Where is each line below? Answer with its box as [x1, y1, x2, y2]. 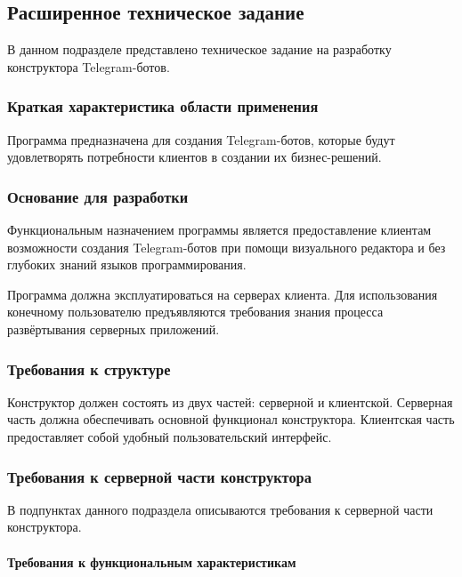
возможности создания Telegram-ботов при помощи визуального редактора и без [7, 237, 446, 256]
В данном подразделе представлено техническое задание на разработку [7, 40, 392, 59]
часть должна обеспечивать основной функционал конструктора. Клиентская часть [7, 410, 455, 429]
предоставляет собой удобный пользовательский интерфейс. [7, 427, 332, 445]
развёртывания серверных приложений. [7, 319, 220, 338]
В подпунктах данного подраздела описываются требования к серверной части [7, 500, 434, 518]
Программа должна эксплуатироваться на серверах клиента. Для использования [7, 284, 438, 303]
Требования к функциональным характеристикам [7, 552, 296, 571]
